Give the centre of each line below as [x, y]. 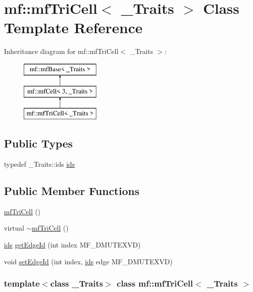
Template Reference [73, 27]
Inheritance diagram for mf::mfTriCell [61, 51]
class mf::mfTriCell [155, 283]
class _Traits [77, 283]
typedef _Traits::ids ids [40, 164]
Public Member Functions [72, 191]
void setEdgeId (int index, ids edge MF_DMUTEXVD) [88, 261]
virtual [14, 228]
